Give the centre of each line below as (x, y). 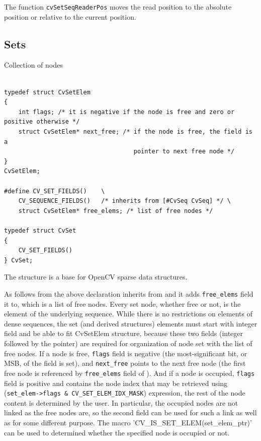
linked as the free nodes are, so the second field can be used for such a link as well (130, 412)
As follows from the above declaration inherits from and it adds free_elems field (129, 293)
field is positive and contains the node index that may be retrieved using (116, 383)
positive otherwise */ (42, 122)
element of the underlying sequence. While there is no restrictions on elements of (128, 314)
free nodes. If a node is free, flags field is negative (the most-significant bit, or (126, 353)
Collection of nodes (33, 65)
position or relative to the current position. (70, 16)
